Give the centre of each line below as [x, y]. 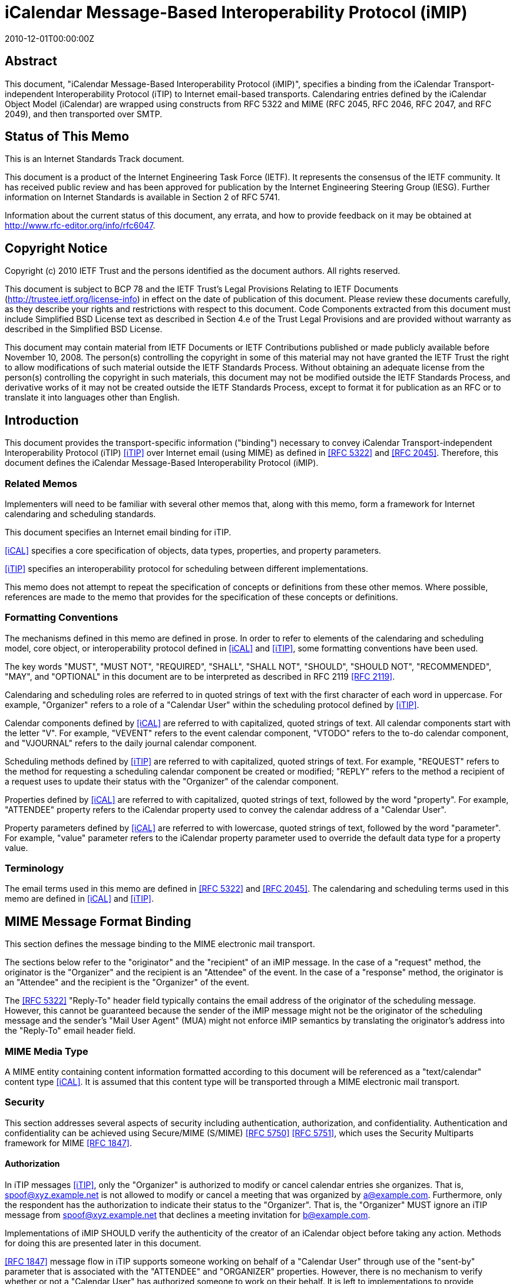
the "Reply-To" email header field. [70, 1031]
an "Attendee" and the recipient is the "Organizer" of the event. [127, 982]
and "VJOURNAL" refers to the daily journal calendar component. [131, 743]
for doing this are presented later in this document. [103, 1243]
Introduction [42, 420]
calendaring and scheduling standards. [80, 514]
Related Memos [41, 483]
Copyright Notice [56, 248]
